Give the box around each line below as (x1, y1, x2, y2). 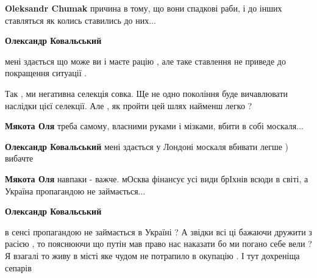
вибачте (5, 152, 34, 165)
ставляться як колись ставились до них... (5, 13, 156, 26)
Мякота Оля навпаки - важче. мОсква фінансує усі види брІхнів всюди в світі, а (5, 172, 308, 185)
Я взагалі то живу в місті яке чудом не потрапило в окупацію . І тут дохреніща (5, 249, 300, 262)
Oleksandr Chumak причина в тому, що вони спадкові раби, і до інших (5, 2, 282, 14)
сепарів (5, 261, 32, 274)
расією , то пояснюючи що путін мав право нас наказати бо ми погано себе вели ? (5, 237, 312, 250)
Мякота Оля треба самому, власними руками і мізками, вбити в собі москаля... (5, 119, 304, 132)
